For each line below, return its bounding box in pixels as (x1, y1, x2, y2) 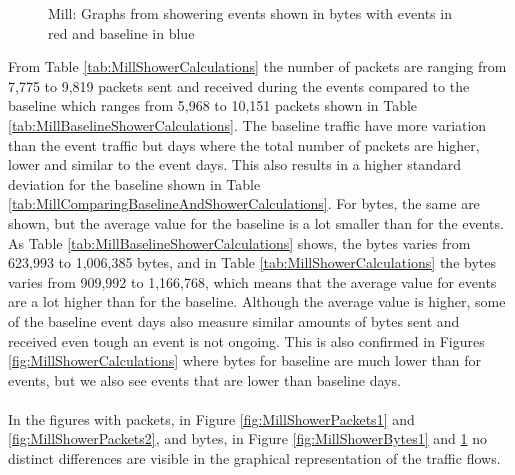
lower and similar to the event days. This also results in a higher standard (8, 154, 461, 175)
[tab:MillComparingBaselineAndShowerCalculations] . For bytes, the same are (8, 193, 480, 214)
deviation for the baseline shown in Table (8, 173, 261, 194)
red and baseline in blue (48, 22, 195, 43)
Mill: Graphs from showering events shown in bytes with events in (48, 3, 452, 23)
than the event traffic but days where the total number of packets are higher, (8, 134, 480, 155)
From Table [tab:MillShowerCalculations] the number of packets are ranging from (8, 56, 507, 77)
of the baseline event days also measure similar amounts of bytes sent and (8, 310, 460, 331)
